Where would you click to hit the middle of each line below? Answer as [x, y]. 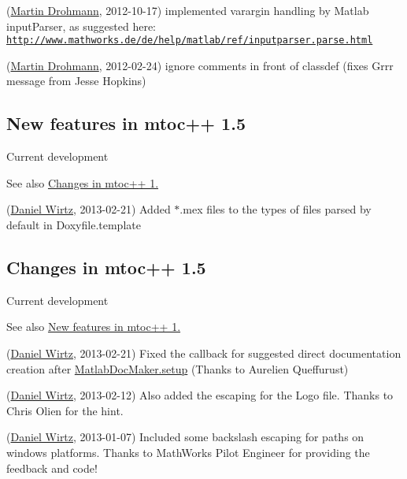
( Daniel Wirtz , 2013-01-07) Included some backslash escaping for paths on [185, 437]
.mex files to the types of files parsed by [276, 209]
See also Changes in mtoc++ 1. [83, 182]
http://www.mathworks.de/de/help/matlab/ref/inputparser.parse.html [190, 41]
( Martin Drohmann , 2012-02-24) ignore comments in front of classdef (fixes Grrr [200, 65]
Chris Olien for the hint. [65, 410]
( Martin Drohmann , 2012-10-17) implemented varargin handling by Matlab [188, 10]
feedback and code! [52, 468]
